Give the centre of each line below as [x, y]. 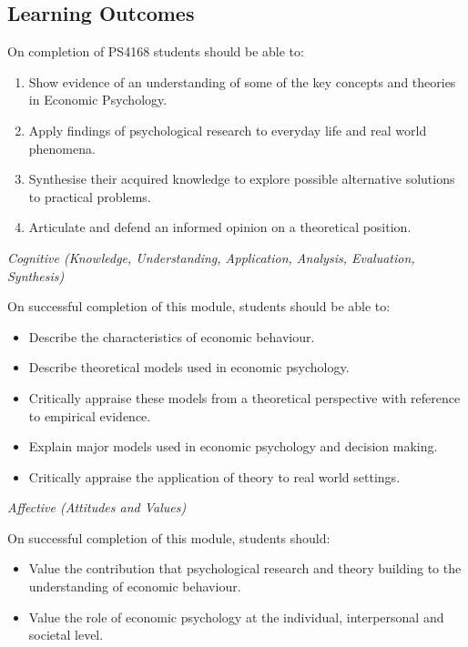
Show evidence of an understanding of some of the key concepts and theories [242, 81]
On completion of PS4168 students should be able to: [156, 51]
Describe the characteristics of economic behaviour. [172, 336]
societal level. [66, 635]
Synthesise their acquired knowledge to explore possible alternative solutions [242, 179]
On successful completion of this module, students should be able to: [199, 306]
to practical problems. [90, 196]
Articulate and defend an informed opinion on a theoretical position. [220, 227]
